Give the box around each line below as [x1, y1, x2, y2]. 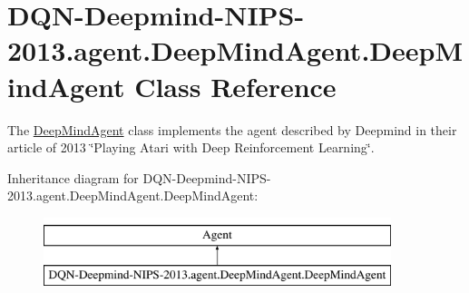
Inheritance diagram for [7, 168, 139, 187]
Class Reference [134, 67, 337, 104]
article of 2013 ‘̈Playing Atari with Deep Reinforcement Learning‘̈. [7, 138, 375, 157]
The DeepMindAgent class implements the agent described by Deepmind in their [7, 120, 457, 139]
